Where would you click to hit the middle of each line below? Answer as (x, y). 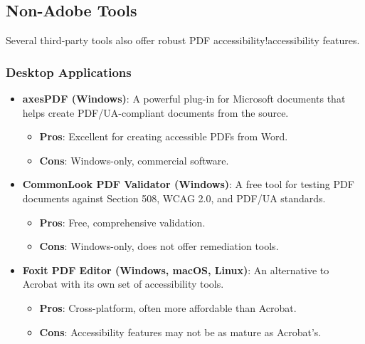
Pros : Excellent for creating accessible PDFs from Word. (164, 136)
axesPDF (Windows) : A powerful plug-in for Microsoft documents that (184, 99)
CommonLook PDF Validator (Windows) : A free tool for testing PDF (188, 184)
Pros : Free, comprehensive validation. (122, 222)
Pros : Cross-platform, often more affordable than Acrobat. (168, 307)
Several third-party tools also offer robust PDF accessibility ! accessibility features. (183, 40)
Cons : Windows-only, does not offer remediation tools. (159, 246)
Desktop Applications (69, 72)
